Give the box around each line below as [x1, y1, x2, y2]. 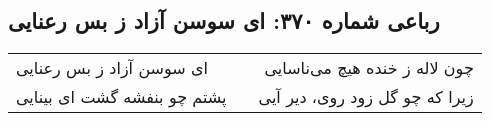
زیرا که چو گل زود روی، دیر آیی [258, 85, 474, 109]
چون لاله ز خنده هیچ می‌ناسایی [264, 56, 474, 80]
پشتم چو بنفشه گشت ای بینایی [16, 85, 227, 109]
